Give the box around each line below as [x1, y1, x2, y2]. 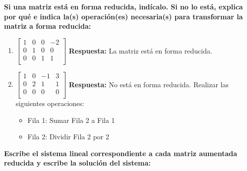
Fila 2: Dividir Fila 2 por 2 [27, 131, 110, 142]
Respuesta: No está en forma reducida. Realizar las [68, 79, 229, 89]
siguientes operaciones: [15, 98, 84, 109]
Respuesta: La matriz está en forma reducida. [68, 45, 212, 56]
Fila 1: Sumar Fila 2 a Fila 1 [27, 114, 115, 125]
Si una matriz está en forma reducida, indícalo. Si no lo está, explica [4, 1, 243, 11]
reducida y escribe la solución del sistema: [4, 158, 151, 168]
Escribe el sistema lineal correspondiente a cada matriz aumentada [4, 148, 238, 158]
